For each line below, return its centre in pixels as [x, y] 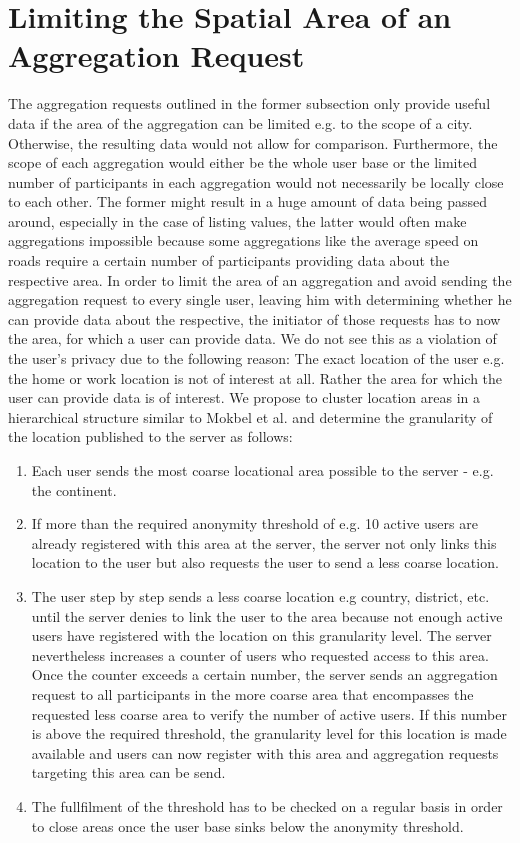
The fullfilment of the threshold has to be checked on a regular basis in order [267, 805]
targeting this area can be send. [128, 772]
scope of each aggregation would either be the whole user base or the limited [242, 162]
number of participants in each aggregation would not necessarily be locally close [256, 181]
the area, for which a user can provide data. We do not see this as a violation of [252, 338]
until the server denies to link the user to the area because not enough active [267, 615]
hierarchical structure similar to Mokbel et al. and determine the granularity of [250, 416]
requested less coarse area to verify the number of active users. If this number [269, 713]
